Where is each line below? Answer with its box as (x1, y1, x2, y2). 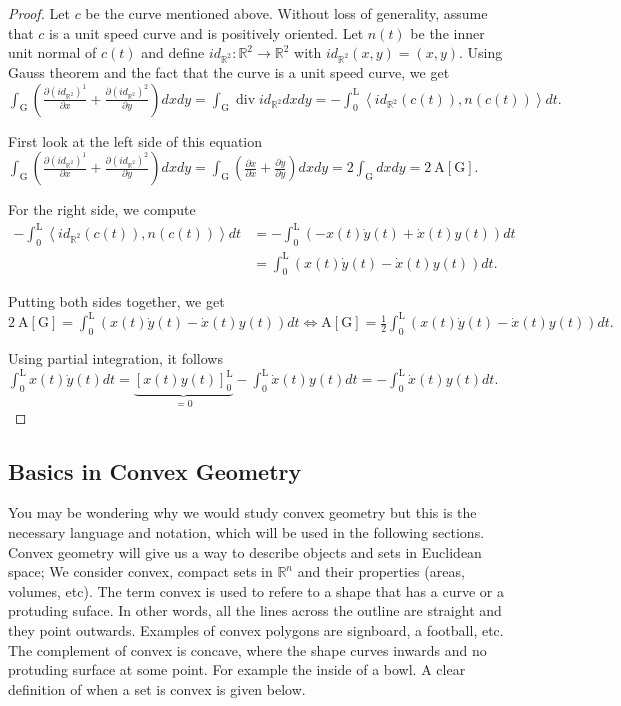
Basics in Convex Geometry (8, 455, 302, 486)
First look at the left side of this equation (8, 130, 263, 151)
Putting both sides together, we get (8, 291, 225, 312)
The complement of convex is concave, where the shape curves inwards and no (8, 639, 487, 660)
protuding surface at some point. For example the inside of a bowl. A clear (8, 659, 466, 680)
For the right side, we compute (8, 199, 196, 220)
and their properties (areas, (297, 561, 465, 582)
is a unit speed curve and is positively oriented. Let (49, 22, 364, 43)
